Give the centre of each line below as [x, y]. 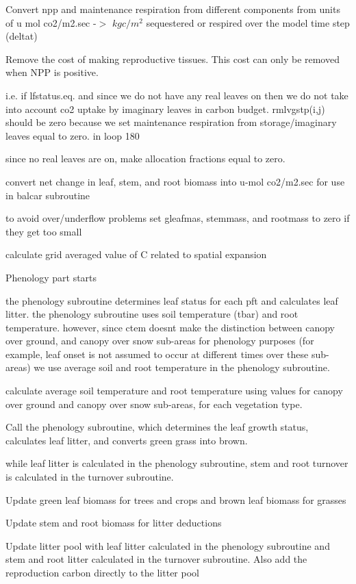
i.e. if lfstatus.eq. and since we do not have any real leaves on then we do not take [177, 95]
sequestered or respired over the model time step [248, 22]
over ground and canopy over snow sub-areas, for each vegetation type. [154, 404]
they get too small [44, 231]
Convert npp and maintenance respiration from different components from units [173, 9]
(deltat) [22, 36]
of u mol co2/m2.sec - [51, 22]
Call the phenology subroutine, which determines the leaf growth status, [157, 427]
